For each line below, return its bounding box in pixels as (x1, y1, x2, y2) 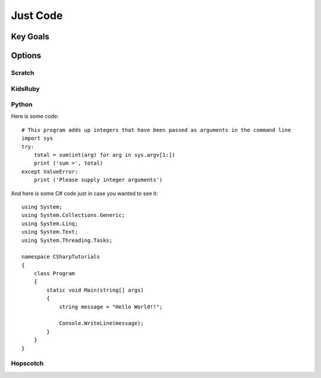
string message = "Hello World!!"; (59, 303, 163, 310)
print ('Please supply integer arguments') (33, 177, 163, 184)
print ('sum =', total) (33, 160, 103, 166)
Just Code (11, 9, 63, 22)
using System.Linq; (21, 220, 78, 227)
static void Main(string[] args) (46, 286, 144, 294)
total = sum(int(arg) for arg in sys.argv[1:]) (33, 152, 175, 159)
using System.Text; (21, 229, 78, 235)
